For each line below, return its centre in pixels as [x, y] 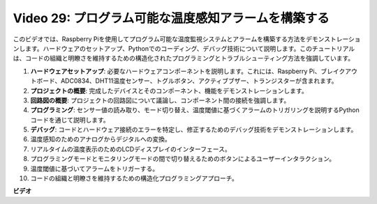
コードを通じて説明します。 [70, 120]
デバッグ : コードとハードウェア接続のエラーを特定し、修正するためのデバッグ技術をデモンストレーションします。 [194, 130]
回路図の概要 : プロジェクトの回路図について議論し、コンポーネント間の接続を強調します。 [160, 100]
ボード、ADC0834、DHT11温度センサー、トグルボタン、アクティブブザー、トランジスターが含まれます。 [187, 81]
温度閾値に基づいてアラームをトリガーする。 [95, 168]
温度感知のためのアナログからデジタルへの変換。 [101, 139]
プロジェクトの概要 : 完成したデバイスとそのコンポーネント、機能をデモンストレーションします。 [169, 91]
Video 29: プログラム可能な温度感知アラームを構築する [171, 18]
